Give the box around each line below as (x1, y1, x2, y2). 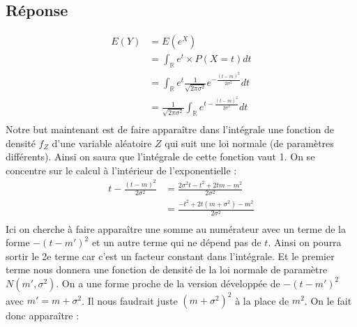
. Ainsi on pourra (268, 235, 342, 250)
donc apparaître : (6, 308, 79, 323)
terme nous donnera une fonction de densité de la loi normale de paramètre (6, 262, 328, 277)
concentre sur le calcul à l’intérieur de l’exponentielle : (6, 162, 237, 177)
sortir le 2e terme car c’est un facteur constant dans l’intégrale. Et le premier (6, 248, 335, 263)
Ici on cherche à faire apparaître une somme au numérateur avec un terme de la (6, 221, 346, 236)
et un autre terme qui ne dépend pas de (91, 235, 261, 250)
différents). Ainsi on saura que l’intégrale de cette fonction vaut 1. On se (6, 149, 315, 164)
